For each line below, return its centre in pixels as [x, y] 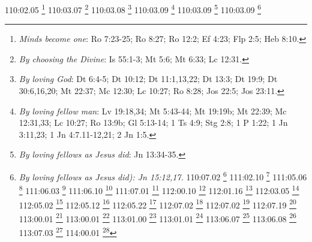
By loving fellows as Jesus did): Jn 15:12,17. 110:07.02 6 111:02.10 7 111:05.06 [163, 176]
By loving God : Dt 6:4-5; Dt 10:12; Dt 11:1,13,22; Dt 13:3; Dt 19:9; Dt [148, 79]
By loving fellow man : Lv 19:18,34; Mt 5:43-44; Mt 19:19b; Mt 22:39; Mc [153, 111]
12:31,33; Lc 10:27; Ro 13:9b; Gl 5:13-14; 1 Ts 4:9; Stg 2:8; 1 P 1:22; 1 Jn [153, 122]
